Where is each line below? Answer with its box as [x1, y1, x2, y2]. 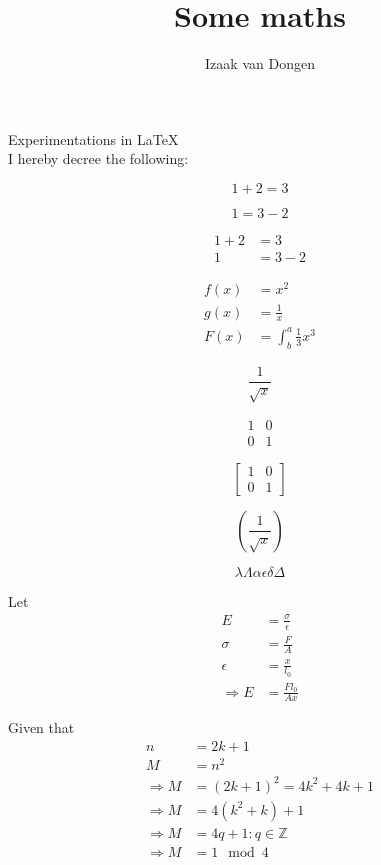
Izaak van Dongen [205, 53, 315, 74]
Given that [8, 717, 75, 738]
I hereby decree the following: [8, 148, 189, 169]
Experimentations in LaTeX [8, 128, 179, 149]
